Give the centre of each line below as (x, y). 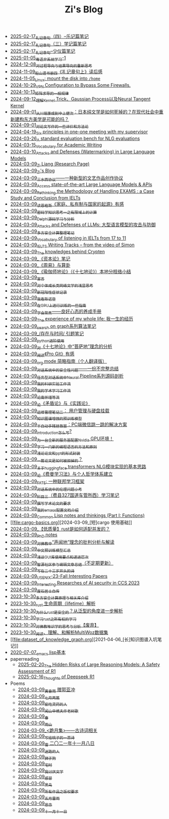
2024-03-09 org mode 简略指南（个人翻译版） (59, 362)
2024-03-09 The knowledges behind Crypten (58, 252)
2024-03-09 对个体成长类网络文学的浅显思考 (52, 285)
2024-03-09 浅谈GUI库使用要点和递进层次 (49, 556)
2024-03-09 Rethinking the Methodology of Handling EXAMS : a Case (82, 192)
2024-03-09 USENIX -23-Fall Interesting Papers (59, 577)
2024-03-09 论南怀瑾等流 (35, 396)
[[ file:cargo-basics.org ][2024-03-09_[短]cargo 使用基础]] (71, 522)
